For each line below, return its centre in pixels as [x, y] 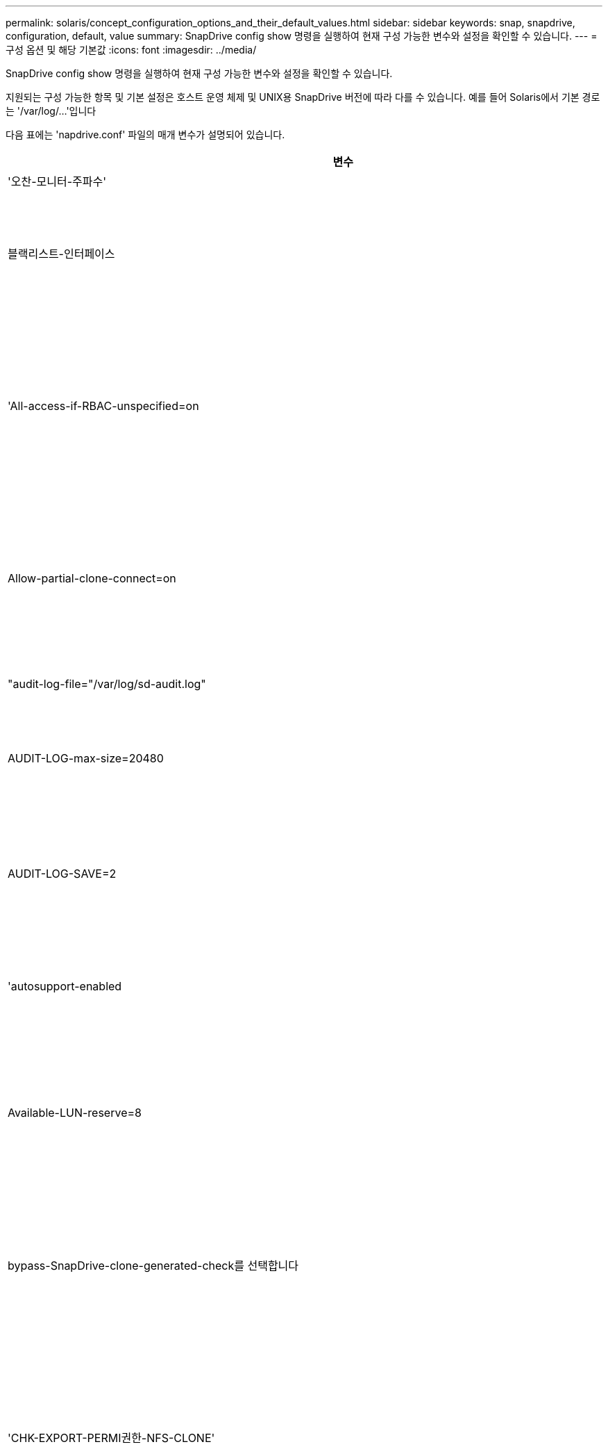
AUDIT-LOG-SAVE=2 [62, 874]
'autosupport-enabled [65, 986]
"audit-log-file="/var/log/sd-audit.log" [107, 684]
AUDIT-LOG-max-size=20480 [86, 758]
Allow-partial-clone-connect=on [92, 578]
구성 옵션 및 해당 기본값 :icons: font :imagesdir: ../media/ [131, 50]
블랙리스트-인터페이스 [61, 254]
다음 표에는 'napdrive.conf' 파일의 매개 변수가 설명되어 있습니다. [145, 134]
